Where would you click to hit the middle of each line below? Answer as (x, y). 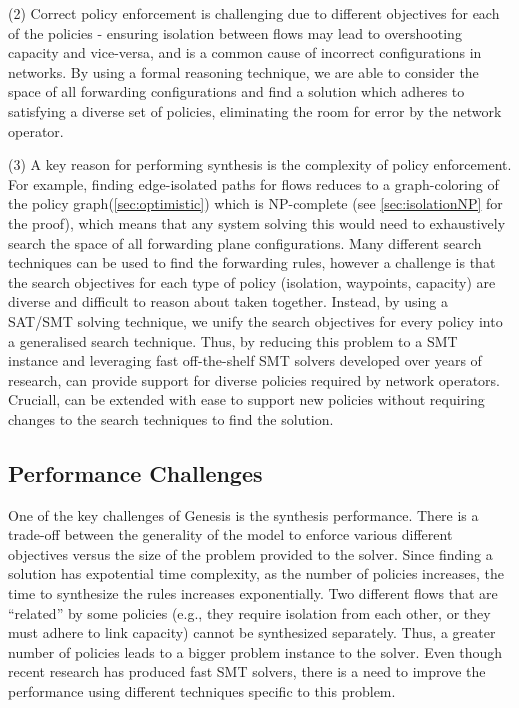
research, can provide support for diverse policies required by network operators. (254, 379)
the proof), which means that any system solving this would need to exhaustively (257, 222)
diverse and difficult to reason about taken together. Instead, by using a (228, 301)
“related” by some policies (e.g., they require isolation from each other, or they (249, 612)
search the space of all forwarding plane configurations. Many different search (245, 242)
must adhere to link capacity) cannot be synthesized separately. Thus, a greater (252, 632)
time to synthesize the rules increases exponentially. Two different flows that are (253, 593)
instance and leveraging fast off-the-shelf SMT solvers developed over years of (245, 360)
